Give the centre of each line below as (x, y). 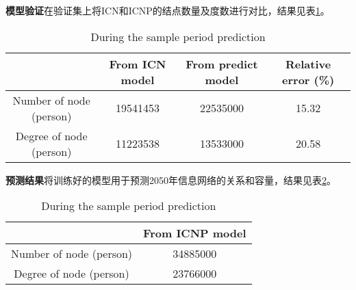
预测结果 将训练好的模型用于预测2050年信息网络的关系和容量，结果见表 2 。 (171, 180)
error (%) (308, 79)
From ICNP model (195, 233)
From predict (222, 64)
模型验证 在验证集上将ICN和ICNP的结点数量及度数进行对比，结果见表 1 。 (168, 10)
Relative (308, 64)
